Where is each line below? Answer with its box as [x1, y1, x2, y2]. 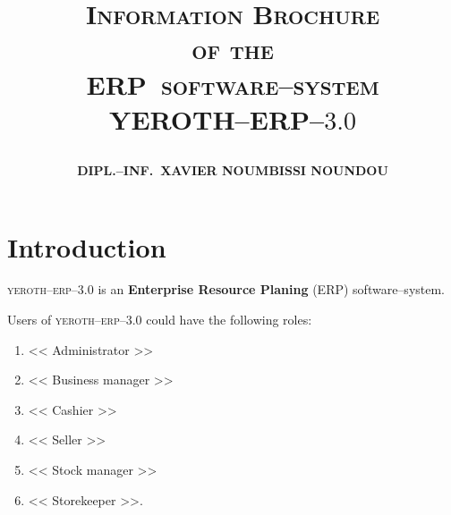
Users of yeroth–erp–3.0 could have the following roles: [7, 310, 312, 329]
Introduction [7, 228, 166, 265]
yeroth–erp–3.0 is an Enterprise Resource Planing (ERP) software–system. [7, 280, 446, 299]
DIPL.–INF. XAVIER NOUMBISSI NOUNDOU [77, 160, 388, 179]
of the [191, 30, 274, 67]
